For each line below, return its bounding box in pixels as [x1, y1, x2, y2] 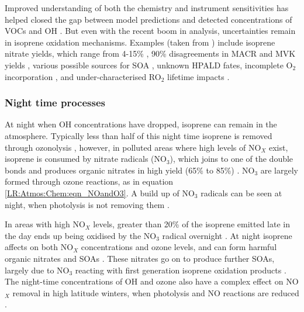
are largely [260, 164, 298, 176]
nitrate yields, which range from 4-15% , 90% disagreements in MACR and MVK [5, 47, 296, 60]
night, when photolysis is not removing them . [5, 198, 170, 210]
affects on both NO [5, 241, 74, 253]
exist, [268, 141, 288, 153]
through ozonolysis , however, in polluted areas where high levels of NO [5, 141, 261, 153]
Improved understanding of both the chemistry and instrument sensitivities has [5, 2, 289, 13]
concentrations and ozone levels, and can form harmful [81, 241, 277, 253]
